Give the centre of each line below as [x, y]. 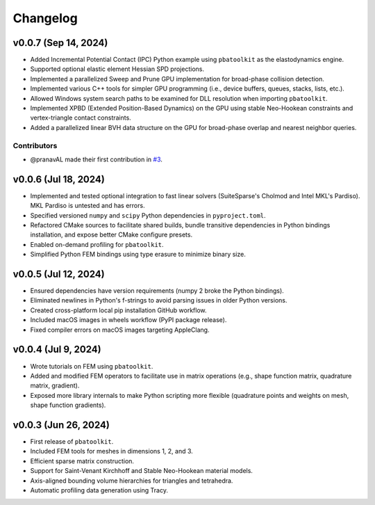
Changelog [45, 18]
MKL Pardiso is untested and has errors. [87, 206]
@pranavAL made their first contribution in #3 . [97, 159]
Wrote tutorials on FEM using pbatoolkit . [92, 366]
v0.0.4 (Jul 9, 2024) [57, 350]
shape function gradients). [68, 405]
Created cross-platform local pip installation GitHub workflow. [119, 310]
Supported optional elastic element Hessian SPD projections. [117, 69]
